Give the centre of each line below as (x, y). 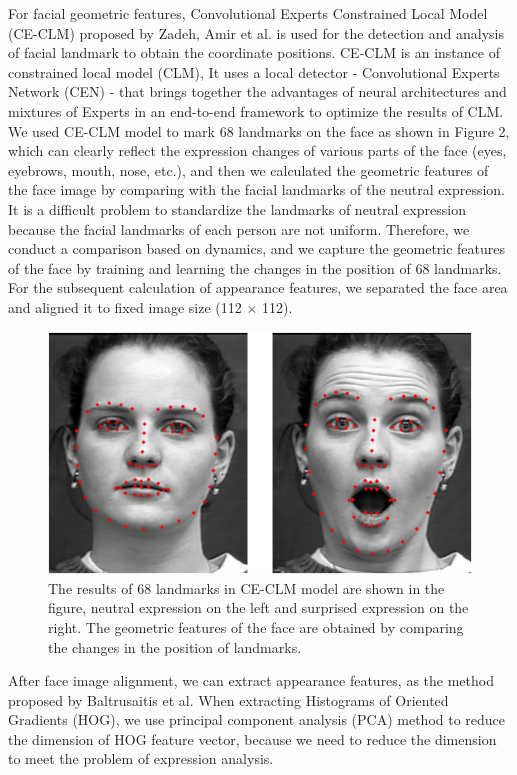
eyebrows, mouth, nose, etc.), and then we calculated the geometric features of (248, 169)
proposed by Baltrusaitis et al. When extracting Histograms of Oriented (228, 699)
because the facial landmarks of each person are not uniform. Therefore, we (239, 228)
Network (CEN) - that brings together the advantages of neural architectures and (257, 91)
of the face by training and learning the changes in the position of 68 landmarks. (255, 267)
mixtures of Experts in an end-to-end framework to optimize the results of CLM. (256, 110)
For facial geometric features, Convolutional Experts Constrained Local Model (248, 13)
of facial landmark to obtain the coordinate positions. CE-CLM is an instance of (254, 52)
